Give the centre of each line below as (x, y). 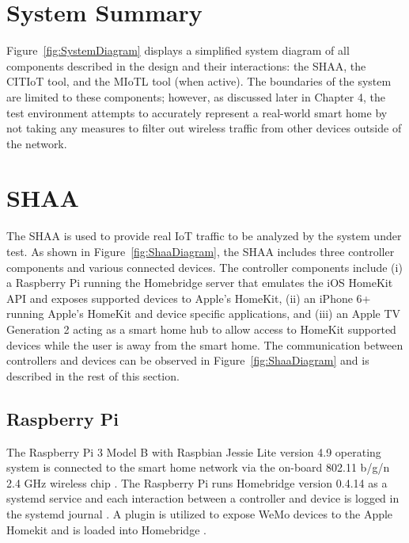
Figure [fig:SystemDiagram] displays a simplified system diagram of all (178, 50)
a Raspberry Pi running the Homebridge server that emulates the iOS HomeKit (200, 283)
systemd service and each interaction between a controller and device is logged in (203, 498)
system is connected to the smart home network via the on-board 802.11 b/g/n (198, 467)
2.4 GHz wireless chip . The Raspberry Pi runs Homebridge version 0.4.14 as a (197, 482)
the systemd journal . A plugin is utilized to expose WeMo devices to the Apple (200, 513)
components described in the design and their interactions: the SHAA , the (186, 65)
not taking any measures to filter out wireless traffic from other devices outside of (204, 128)
